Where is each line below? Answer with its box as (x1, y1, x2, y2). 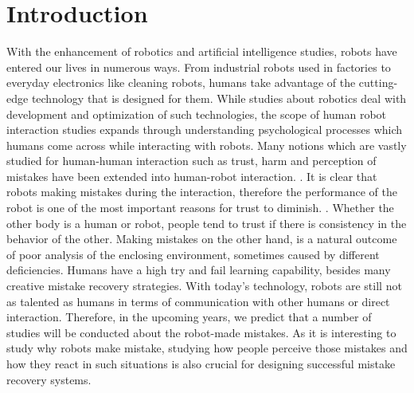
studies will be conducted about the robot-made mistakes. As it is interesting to (6, 324, 396, 340)
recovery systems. (6, 371, 92, 387)
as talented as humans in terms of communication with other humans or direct (6, 293, 390, 309)
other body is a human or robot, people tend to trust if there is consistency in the (6, 214, 407, 231)
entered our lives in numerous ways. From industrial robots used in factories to (6, 58, 391, 75)
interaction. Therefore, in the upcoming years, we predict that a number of (6, 309, 372, 325)
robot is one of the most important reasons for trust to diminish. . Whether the (6, 199, 394, 216)
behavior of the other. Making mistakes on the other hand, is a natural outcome (6, 230, 397, 247)
